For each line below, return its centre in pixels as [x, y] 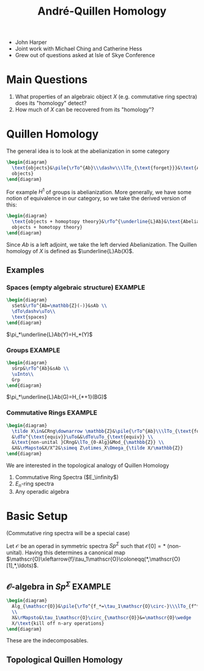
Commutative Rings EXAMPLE [52, 413]
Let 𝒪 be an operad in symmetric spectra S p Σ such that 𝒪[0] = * [86, 545]
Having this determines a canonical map [75, 553]
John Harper [31, 42]
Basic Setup [37, 516]
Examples [25, 270]
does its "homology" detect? [51, 103]
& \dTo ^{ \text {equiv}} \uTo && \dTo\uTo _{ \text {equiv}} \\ [83, 437]
